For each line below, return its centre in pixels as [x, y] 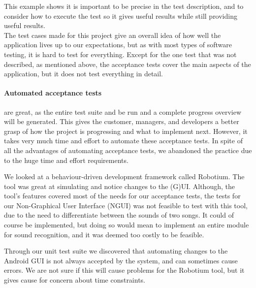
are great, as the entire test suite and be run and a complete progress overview [123, 112]
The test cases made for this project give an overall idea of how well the [112, 35]
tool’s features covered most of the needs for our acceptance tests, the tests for [122, 196]
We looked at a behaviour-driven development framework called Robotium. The [124, 176]
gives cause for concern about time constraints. [75, 280]
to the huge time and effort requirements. [66, 160]
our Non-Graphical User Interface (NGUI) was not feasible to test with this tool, [126, 205]
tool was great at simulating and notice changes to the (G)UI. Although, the [119, 186]
